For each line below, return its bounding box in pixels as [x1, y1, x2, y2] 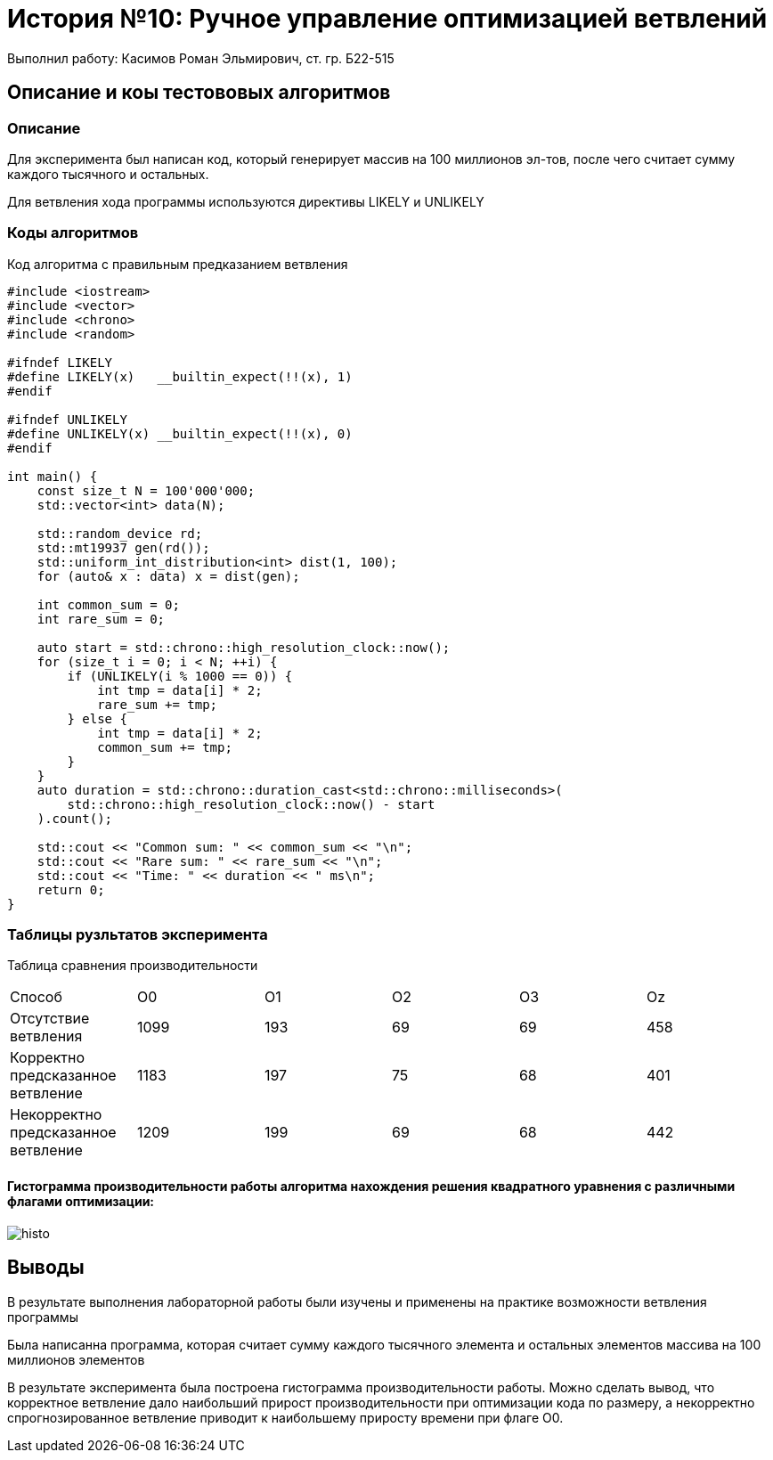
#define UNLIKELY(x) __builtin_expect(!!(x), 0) [7, 426, 353, 441]
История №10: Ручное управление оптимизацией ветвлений [7, 4, 768, 34]
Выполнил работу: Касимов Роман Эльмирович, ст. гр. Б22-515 [7, 50, 395, 66]
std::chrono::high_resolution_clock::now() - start [67, 796, 435, 812]
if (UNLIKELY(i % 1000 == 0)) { [67, 668, 293, 683]
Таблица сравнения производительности [7, 958, 258, 974]
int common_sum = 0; [37, 597, 180, 612]
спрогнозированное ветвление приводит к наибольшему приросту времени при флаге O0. [7, 1409, 564, 1425]
